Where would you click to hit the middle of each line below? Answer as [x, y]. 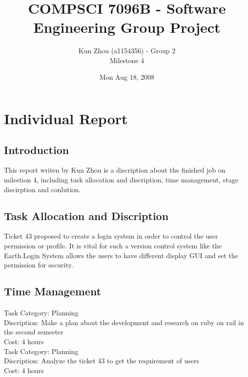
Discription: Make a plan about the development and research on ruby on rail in [124, 322]
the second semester [34, 332]
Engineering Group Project [127, 27]
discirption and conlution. [42, 189]
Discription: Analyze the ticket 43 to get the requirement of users [102, 361]
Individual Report [66, 119]
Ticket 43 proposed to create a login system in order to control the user [111, 236]
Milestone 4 [127, 60]
